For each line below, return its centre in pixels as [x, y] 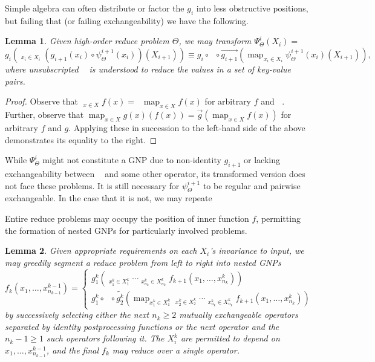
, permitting [278, 218]
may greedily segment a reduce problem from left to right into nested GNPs [143, 262]
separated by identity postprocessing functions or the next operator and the [142, 326]
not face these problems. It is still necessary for [92, 185]
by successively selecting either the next [77, 315]
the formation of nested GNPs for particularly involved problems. [126, 230]
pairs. [15, 81]
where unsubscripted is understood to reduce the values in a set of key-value [148, 69]
